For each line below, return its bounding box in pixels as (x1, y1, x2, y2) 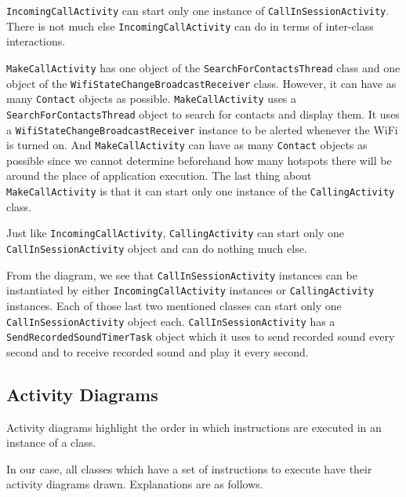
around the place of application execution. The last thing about (6, 167, 312, 184)
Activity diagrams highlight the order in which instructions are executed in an (6, 418, 382, 435)
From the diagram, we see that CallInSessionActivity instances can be (6, 266, 357, 283)
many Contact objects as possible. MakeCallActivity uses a (6, 90, 297, 107)
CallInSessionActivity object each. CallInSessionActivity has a (6, 312, 335, 329)
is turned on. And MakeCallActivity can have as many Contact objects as (6, 137, 368, 153)
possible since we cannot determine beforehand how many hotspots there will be (6, 152, 392, 168)
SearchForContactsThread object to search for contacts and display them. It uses (6, 105, 400, 122)
